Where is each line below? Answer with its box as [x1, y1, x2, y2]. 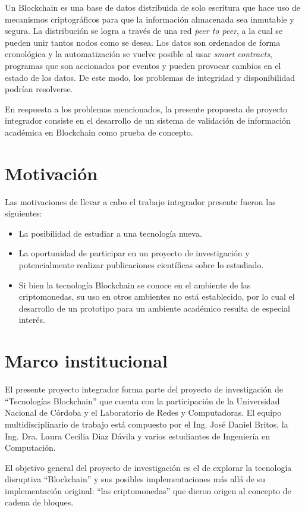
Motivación [5, 161, 98, 185]
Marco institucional [5, 348, 168, 373]
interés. [18, 313, 45, 326]
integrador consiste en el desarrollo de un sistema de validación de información [5, 114, 291, 127]
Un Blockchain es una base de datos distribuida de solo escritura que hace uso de [5, 1, 301, 13]
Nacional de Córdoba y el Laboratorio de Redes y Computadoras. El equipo [5, 406, 282, 419]
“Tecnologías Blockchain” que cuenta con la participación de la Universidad [5, 394, 280, 407]
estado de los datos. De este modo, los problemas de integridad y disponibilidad [5, 71, 295, 83]
